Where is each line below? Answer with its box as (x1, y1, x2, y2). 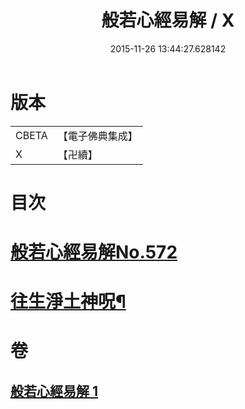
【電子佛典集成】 (57, 129, 138, 143)
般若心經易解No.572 (10, 241, 178, 264)
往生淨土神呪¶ (10, 291, 127, 313)
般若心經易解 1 (10, 382, 99, 400)
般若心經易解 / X (101, 9, 235, 32)
